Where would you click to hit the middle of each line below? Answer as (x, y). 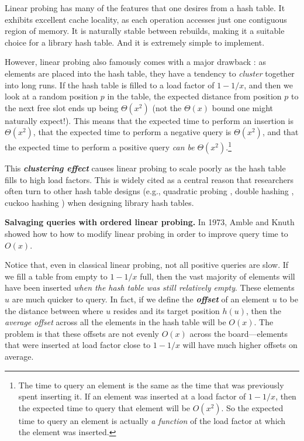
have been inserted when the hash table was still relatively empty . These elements (150, 287)
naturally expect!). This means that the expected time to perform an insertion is (149, 120)
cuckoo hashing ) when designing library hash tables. (99, 202)
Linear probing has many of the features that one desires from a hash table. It (145, 8)
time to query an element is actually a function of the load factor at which (152, 420)
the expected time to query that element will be (104, 407)
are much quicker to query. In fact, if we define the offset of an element (141, 299)
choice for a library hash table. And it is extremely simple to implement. (135, 42)
